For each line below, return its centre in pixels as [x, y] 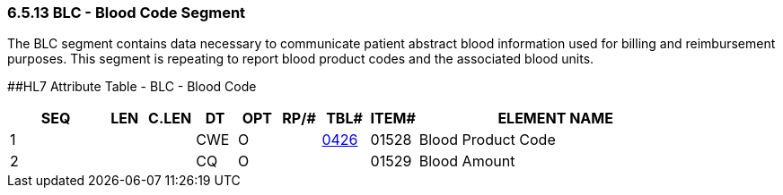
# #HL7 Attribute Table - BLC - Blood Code [132, 87]
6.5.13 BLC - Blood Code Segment [127, 13]
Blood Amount [467, 161]
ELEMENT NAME [555, 119]
